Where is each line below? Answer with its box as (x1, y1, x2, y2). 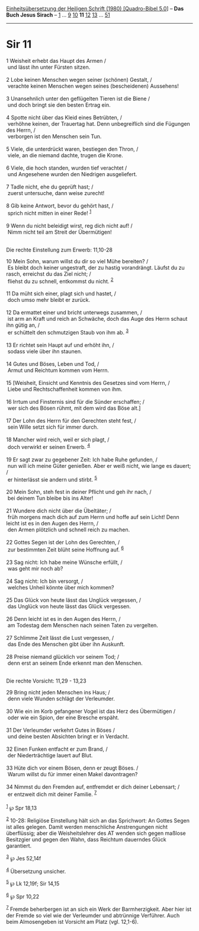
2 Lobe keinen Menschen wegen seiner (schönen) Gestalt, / (6, 76, 152, 83)
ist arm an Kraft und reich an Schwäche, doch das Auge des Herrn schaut (7, 315, 188, 323)
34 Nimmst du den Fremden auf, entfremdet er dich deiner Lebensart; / (6, 783, 179, 790)
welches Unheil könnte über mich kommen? (7, 584, 114, 591)
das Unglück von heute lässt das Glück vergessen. (7, 602, 131, 610)
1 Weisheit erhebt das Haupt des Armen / (6, 57, 107, 64)
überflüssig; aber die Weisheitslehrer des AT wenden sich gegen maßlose (6, 830, 186, 837)
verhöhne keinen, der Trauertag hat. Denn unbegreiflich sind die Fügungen (7, 120, 191, 127)
